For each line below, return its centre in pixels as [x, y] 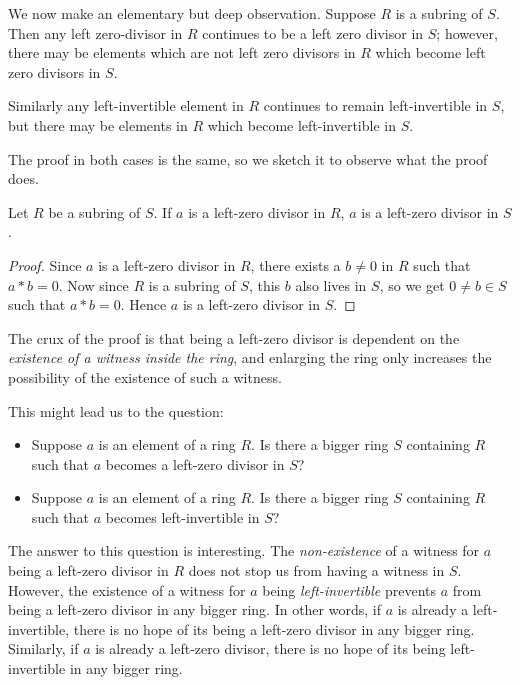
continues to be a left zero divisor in [313, 32]
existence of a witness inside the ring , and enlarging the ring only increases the [250, 357]
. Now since [93, 284]
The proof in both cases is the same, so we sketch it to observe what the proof [248, 158]
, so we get [412, 284]
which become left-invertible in [301, 124]
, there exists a [295, 264]
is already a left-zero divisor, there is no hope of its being [270, 648]
